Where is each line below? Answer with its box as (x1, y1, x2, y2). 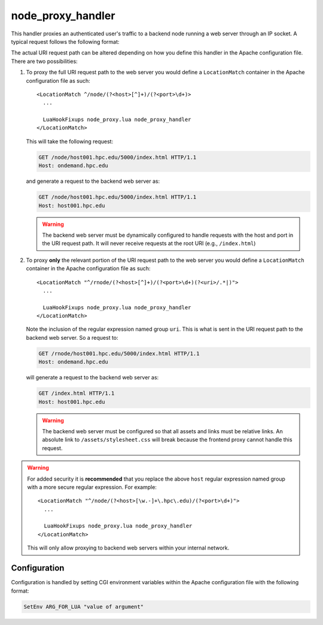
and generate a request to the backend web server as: (26, 177, 160, 185)
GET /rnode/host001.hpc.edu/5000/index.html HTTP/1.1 (38, 350, 200, 357)
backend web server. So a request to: (26, 334, 119, 341)
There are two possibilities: (11, 58, 78, 65)
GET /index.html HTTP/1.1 (38, 390, 115, 397)
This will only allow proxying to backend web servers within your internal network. (27, 544, 230, 551)
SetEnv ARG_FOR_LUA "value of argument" (23, 603, 144, 610)
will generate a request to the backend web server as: (26, 374, 159, 381)
